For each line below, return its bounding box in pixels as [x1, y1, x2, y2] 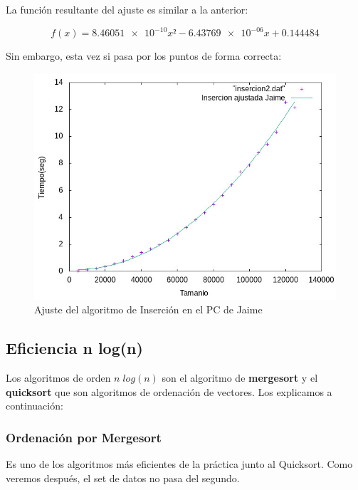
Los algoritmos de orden [6, 370, 111, 385]
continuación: [6, 398, 63, 413]
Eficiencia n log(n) [6, 337, 143, 359]
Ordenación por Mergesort [6, 428, 162, 446]
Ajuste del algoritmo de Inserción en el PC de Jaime [34, 302, 263, 317]
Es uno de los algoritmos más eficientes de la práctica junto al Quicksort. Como [6, 457, 353, 471]
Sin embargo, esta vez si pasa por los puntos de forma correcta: [6, 48, 282, 63]
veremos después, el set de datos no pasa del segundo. [6, 470, 240, 485]
